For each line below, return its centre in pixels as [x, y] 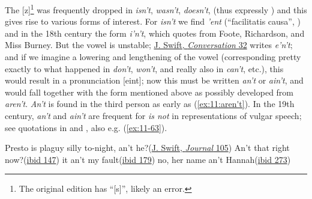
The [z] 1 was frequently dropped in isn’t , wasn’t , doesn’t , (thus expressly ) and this [156, 9]
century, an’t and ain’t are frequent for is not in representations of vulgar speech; [153, 115]
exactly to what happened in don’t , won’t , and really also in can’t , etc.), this [144, 68]
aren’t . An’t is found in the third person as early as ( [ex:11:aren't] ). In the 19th [150, 104]
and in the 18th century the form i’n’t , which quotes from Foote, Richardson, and [155, 33]
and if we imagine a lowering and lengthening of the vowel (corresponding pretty [153, 57]
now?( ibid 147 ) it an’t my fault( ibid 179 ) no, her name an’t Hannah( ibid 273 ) [148, 159]
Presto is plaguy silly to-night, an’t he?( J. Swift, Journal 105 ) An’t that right [147, 148]
